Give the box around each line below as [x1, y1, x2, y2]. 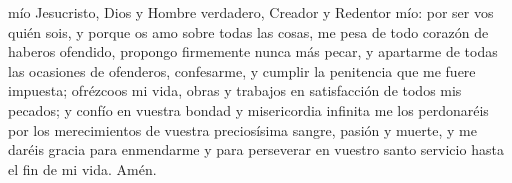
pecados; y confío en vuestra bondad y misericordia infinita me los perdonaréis [8, 99, 489, 120]
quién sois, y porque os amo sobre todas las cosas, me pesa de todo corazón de [8, 21, 489, 42]
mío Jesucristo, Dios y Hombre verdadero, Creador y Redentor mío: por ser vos [8, 2, 494, 22]
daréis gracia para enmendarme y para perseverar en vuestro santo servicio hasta [8, 139, 504, 160]
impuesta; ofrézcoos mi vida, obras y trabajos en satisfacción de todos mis [8, 80, 462, 101]
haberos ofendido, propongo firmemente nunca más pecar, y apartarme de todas [8, 41, 498, 62]
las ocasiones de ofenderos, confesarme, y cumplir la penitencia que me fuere [8, 60, 476, 81]
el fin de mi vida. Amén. [8, 158, 157, 179]
